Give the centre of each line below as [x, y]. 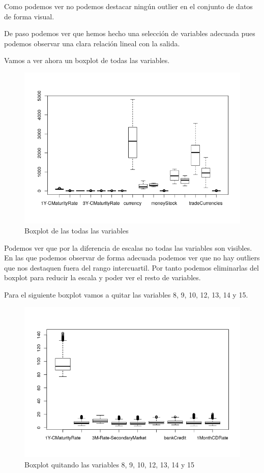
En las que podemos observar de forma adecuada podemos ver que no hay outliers [132, 258]
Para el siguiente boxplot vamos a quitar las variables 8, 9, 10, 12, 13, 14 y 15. [126, 295]
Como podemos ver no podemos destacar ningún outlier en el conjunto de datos [128, 6]
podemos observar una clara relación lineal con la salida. [92, 43]
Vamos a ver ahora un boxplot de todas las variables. [87, 60]
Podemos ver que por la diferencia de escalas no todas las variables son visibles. [128, 247]
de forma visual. [29, 16]
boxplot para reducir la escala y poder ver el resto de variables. [102, 277]
